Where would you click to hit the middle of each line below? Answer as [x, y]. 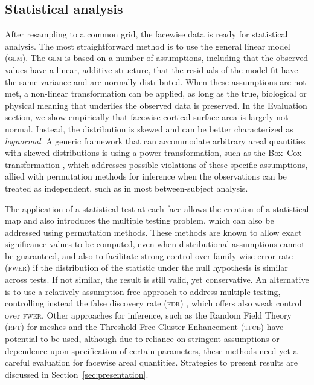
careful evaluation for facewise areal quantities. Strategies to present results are [151, 362]
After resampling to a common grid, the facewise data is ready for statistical [146, 34]
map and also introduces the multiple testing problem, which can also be [139, 220]
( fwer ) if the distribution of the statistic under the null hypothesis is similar [146, 267]
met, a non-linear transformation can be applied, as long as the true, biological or [156, 93]
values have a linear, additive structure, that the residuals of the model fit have [152, 69]
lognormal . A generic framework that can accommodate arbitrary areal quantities [155, 141]
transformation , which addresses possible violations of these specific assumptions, [156, 164]
